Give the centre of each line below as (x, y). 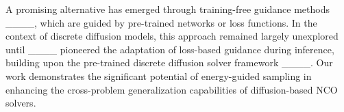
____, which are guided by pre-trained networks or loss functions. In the (161, 22)
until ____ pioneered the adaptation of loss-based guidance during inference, (170, 49)
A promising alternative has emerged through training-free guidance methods (168, 9)
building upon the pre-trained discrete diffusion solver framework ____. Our (169, 62)
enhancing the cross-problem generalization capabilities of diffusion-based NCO (172, 89)
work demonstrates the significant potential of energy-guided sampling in (159, 75)
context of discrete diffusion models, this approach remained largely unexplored (172, 36)
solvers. (21, 103)
